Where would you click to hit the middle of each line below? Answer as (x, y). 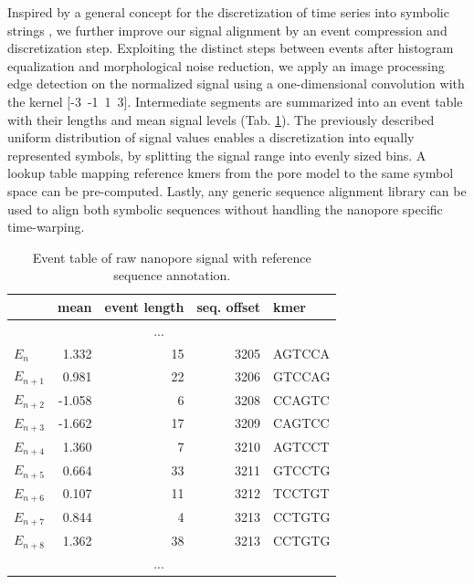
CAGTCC (301, 423)
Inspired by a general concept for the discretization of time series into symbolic (228, 12)
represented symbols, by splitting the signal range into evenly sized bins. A (217, 155)
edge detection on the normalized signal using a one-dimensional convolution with (236, 83)
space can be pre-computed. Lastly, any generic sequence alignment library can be (237, 190)
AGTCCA (301, 353)
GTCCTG (302, 469)
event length (144, 306)
